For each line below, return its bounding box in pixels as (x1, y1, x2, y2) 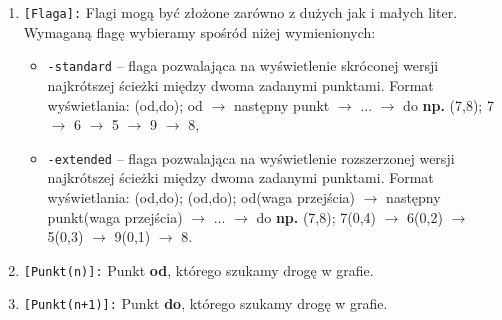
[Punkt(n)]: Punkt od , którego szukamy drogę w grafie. (23, 259, 374, 280)
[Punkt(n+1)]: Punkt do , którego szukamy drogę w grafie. (23, 293, 388, 314)
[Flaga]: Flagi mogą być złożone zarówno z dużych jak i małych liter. (23, 2, 458, 22)
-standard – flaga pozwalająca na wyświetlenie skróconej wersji (47, 55, 439, 76)
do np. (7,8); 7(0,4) (256, 206, 377, 227)
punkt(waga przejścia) (47, 206, 183, 227)
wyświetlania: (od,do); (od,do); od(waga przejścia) (47, 186, 356, 207)
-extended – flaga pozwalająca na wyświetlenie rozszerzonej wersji (47, 147, 455, 168)
